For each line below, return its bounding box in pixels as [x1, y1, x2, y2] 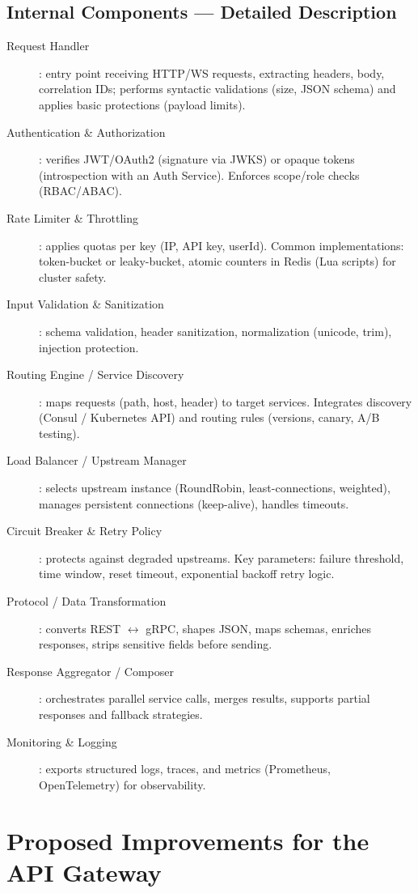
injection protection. [39, 338, 139, 355]
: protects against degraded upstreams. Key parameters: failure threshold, [39, 549, 404, 566]
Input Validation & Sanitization [6, 296, 164, 313]
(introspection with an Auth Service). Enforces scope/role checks [39, 166, 360, 183]
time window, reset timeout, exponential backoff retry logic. [39, 565, 335, 582]
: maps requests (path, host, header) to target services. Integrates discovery [39, 393, 412, 410]
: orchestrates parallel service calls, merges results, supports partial [39, 690, 370, 707]
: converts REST [39, 619, 121, 636]
